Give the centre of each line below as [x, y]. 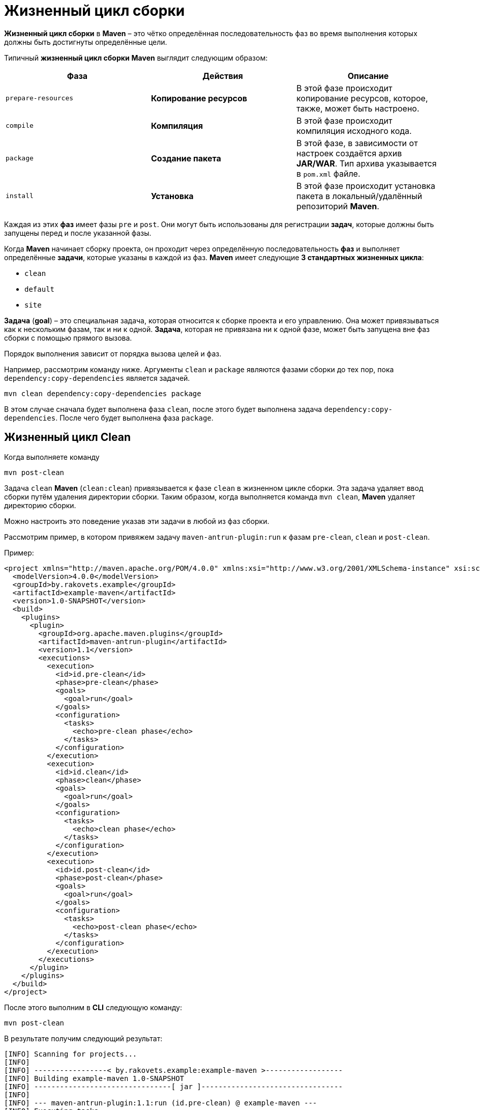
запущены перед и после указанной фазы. [78, 233]
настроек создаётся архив [349, 153]
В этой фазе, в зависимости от [357, 143]
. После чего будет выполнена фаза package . [134, 418]
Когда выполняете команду [52, 457]
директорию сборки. [40, 505]
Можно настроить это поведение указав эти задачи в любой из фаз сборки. [137, 521]
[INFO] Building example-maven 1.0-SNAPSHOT [94, 1078]
